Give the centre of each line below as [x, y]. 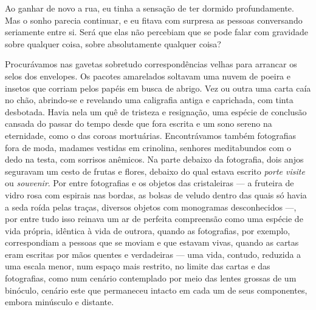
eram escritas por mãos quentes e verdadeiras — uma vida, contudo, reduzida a [153, 254]
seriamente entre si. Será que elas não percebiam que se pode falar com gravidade [157, 32]
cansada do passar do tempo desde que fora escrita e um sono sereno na [139, 123]
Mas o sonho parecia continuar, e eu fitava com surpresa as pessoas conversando [154, 20]
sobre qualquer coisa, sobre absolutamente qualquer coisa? [113, 43]
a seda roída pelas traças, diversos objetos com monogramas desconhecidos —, [151, 207]
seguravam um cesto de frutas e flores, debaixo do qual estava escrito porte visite [155, 171]
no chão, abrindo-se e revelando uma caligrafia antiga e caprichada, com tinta [149, 100]
